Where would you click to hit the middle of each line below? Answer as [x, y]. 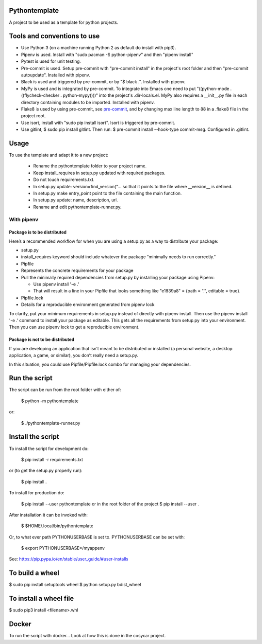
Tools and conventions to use [54, 36]
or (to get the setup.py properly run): [46, 471]
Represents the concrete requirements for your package [77, 270]
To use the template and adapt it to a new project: [59, 155]
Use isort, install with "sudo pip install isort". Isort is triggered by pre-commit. [98, 123]
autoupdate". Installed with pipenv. [56, 75]
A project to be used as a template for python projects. [64, 22]
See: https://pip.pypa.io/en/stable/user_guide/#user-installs [69, 559]
